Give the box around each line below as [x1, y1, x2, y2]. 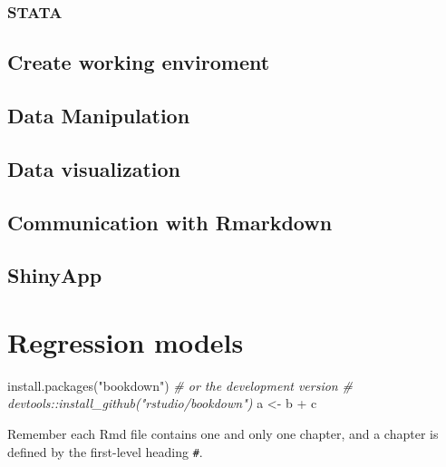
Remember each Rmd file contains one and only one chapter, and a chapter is [7, 424, 439, 443]
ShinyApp [7, 261, 102, 289]
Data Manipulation [7, 102, 190, 130]
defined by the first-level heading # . [7, 442, 203, 461]
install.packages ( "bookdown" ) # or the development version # [7, 375, 353, 394]
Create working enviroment [7, 48, 270, 76]
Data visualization [7, 154, 181, 182]
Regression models [7, 323, 244, 360]
